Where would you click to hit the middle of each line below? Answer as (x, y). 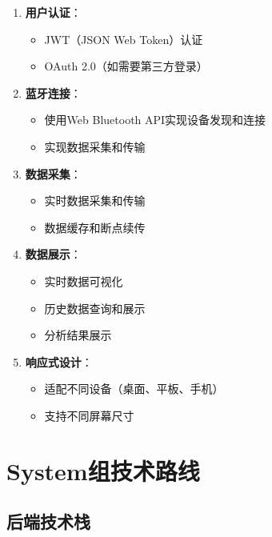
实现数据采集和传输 (95, 146)
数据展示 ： (53, 254)
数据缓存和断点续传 (95, 227)
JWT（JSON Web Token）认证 (124, 39)
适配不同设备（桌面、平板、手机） (134, 389)
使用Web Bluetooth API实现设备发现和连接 (155, 120)
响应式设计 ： (59, 361)
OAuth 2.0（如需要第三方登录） (126, 66)
